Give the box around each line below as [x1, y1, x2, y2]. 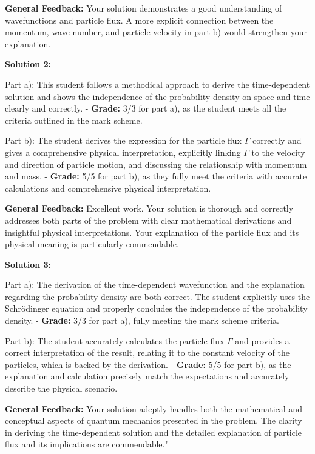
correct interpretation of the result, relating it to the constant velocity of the [5, 346, 290, 359]
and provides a [235, 334, 290, 347]
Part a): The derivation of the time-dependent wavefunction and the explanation [5, 278, 305, 291]
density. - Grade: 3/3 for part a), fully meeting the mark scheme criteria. [5, 314, 279, 327]
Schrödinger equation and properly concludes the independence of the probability [5, 302, 308, 315]
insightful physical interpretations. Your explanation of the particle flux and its [5, 225, 299, 238]
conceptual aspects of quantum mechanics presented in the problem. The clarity [5, 414, 302, 427]
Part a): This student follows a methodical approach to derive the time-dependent [5, 78, 310, 90]
